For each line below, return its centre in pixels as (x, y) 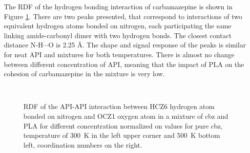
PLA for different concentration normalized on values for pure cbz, (123, 125)
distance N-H (24, 45)
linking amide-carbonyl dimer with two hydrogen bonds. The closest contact (118, 35)
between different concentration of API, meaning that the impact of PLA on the (124, 64)
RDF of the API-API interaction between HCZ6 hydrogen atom (119, 106)
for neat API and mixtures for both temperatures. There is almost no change (119, 54)
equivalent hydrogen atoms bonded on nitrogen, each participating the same (118, 26)
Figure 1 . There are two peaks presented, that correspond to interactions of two (123, 16)
